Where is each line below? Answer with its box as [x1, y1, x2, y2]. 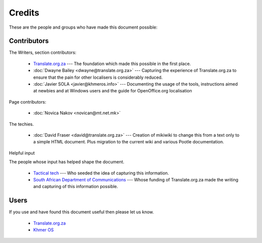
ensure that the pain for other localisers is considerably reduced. [33, 74, 163, 80]
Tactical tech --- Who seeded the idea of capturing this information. [33, 170, 169, 176]
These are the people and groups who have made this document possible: [9, 24, 158, 30]
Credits [9, 7, 40, 18]
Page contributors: [9, 99, 46, 104]
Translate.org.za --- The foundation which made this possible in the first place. [33, 61, 191, 67]
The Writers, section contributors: [9, 50, 77, 55]
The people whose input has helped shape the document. [9, 159, 125, 165]
